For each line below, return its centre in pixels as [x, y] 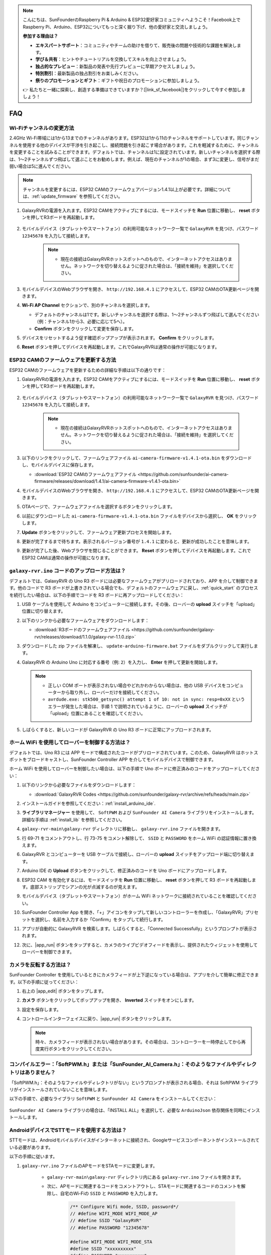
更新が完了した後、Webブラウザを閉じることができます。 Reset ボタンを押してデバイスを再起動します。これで [137, 551]
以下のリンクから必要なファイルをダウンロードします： [79, 785]
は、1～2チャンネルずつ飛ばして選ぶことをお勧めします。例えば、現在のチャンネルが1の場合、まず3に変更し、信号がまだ [134, 159]
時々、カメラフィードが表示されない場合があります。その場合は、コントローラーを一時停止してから [138, 1042]
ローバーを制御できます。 [48, 952]
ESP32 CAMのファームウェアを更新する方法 [63, 360]
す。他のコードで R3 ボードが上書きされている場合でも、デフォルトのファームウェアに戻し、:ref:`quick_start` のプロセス [134, 588]
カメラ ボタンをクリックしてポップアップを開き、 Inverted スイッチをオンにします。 [109, 1000]
